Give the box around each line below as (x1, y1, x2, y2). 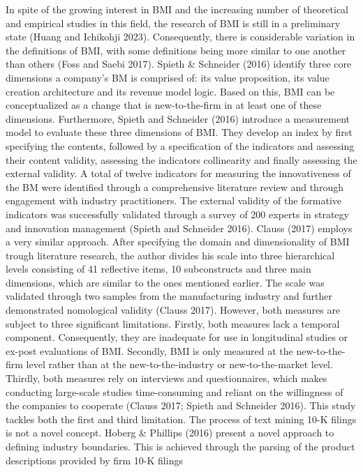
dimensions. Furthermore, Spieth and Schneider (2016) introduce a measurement (6, 111, 350, 125)
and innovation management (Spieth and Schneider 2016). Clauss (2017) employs (6, 220, 353, 235)
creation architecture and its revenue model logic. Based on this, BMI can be (6, 84, 335, 98)
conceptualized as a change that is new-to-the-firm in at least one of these (6, 98, 322, 112)
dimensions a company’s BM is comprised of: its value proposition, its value (6, 70, 329, 84)
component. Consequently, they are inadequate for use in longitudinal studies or (6, 330, 348, 344)
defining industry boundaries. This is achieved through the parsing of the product (6, 439, 355, 453)
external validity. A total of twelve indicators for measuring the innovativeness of (6, 166, 351, 181)
